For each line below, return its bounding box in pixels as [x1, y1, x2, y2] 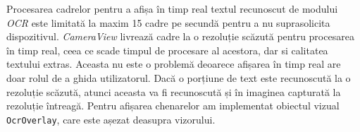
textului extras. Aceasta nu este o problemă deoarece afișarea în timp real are [6, 56, 341, 71]
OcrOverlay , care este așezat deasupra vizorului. [6, 112, 216, 126]
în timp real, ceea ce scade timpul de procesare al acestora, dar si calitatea [6, 42, 328, 57]
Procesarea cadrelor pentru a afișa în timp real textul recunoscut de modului [6, 1, 338, 16]
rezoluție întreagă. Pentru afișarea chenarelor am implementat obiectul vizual [6, 98, 340, 113]
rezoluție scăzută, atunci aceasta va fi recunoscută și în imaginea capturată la [6, 84, 341, 99]
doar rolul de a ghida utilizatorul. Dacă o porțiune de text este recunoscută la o [6, 70, 351, 85]
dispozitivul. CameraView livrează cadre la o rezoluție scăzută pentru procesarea [6, 29, 354, 44]
